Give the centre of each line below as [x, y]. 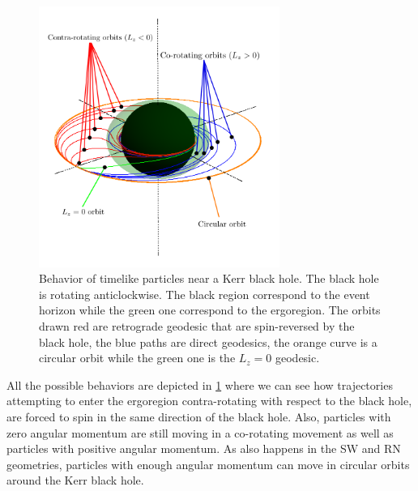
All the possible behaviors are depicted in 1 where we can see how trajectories [200, 384]
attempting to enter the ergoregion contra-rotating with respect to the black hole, [209, 401]
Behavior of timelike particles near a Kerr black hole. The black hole [209, 278]
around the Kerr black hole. [75, 480]
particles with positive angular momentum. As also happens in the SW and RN [204, 448]
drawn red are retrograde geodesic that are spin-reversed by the [197, 326]
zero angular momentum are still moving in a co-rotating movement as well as [200, 432]
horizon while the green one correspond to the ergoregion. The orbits [210, 310]
